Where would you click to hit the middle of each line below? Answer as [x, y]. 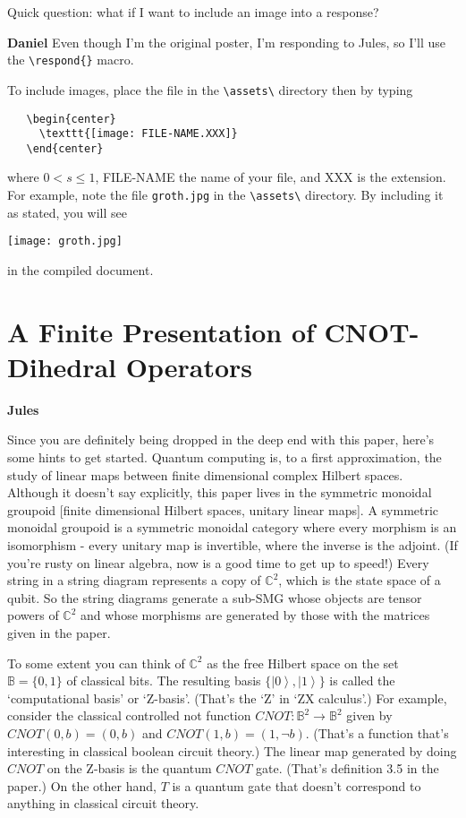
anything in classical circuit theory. [103, 803]
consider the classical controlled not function [129, 715]
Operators [189, 366]
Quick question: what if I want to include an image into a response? [193, 12]
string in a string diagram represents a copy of [134, 580]
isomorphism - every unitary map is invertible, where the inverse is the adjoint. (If [233, 545]
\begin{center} [71, 119]
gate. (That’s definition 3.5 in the [347, 768]
